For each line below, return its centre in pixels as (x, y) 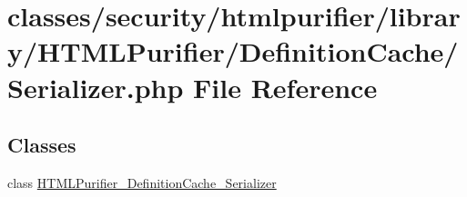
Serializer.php (96, 87)
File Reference (285, 87)
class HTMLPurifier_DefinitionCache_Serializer (142, 182)
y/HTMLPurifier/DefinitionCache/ (233, 51)
